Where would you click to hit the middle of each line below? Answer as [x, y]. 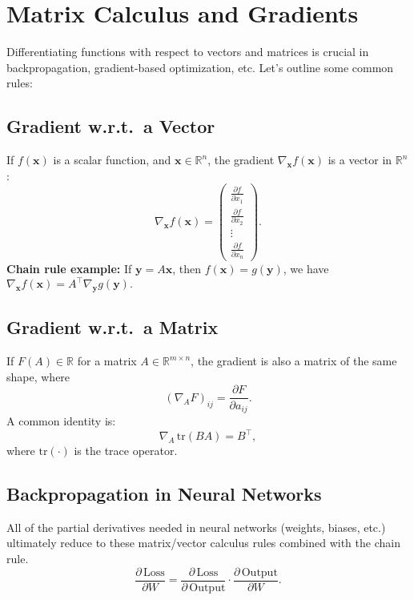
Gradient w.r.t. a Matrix [113, 327]
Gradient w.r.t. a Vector [111, 126]
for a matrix [107, 361]
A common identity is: [61, 421]
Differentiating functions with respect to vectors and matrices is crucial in [188, 52]
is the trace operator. [126, 451]
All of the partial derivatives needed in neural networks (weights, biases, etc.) [196, 527]
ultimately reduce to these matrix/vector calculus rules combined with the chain [203, 543]
